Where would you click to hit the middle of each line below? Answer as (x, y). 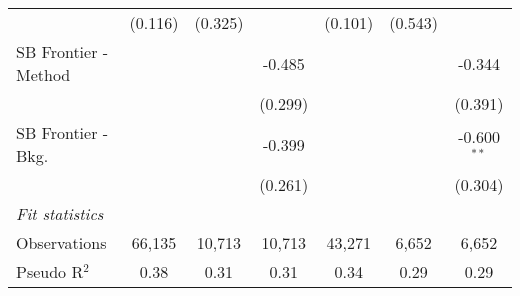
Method (43, 74)
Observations (61, 242)
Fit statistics (60, 213)
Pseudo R (50, 271)
